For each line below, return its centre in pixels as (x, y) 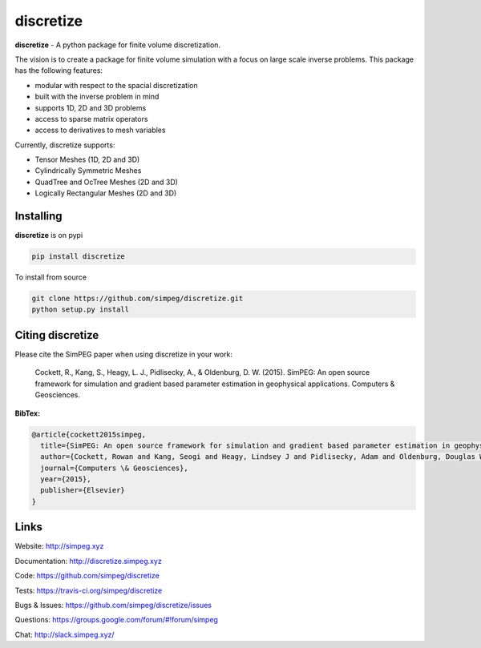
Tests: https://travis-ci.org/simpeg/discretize (89, 590)
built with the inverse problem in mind (97, 97)
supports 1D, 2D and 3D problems (91, 107)
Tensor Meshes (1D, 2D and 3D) (87, 159)
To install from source (51, 277)
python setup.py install (81, 310)
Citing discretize (57, 335)
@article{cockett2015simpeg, (89, 434)
